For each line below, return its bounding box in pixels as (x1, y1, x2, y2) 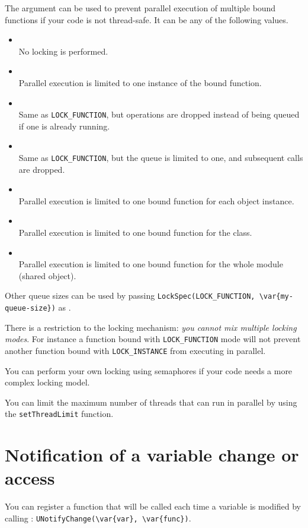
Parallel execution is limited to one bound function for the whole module (18, 258, 283, 270)
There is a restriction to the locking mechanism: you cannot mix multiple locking (5, 321, 297, 333)
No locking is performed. (18, 45, 108, 57)
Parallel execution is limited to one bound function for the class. (18, 226, 252, 239)
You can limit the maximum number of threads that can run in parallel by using (5, 396, 297, 408)
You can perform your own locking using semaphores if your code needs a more (5, 364, 293, 377)
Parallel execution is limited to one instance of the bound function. (18, 76, 262, 88)
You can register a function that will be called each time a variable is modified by (5, 500, 301, 513)
